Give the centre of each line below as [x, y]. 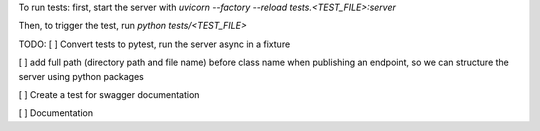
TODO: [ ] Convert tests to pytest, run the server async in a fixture [154, 44]
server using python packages [81, 76]
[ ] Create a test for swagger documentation [109, 94]
